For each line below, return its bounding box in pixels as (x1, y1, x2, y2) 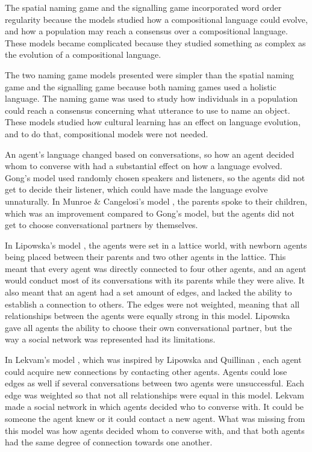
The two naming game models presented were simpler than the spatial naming (5, 68, 294, 81)
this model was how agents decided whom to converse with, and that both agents (5, 424, 305, 436)
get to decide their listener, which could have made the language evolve (5, 183, 268, 196)
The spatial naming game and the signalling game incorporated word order (5, 1, 282, 13)
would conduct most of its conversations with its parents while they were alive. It (5, 274, 305, 286)
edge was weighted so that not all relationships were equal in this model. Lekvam (5, 388, 304, 401)
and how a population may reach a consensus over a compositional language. (5, 25, 288, 37)
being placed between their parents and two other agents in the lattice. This (5, 250, 286, 263)
